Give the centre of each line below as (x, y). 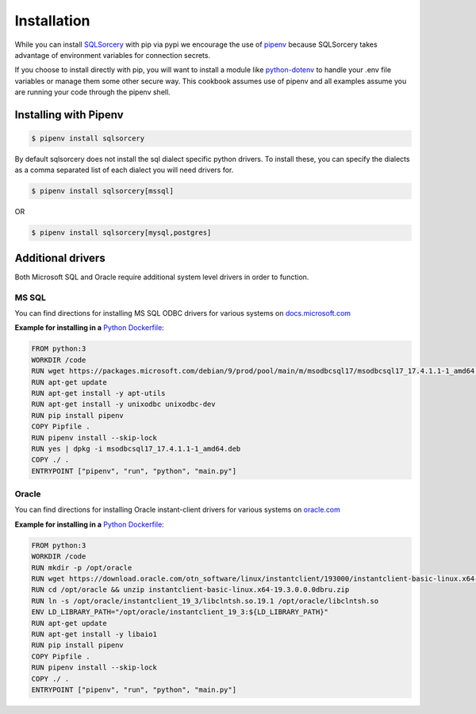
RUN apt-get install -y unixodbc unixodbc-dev (123, 404)
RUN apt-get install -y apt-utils (98, 393)
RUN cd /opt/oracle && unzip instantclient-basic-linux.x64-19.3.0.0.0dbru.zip (190, 590)
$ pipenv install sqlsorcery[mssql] (103, 191)
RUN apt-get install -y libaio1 (94, 634)
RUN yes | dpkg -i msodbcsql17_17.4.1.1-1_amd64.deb (136, 449)
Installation (52, 21)
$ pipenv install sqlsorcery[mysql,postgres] (121, 233)
